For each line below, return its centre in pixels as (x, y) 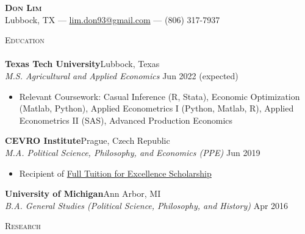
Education (25, 40)
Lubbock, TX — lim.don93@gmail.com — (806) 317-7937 (113, 19)
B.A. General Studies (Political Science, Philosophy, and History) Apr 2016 (147, 205)
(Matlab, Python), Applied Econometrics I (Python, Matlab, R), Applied (156, 108)
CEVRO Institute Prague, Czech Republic (88, 140)
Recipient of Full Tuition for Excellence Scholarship (115, 173)
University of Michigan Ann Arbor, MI (83, 193)
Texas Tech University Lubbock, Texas (82, 64)
